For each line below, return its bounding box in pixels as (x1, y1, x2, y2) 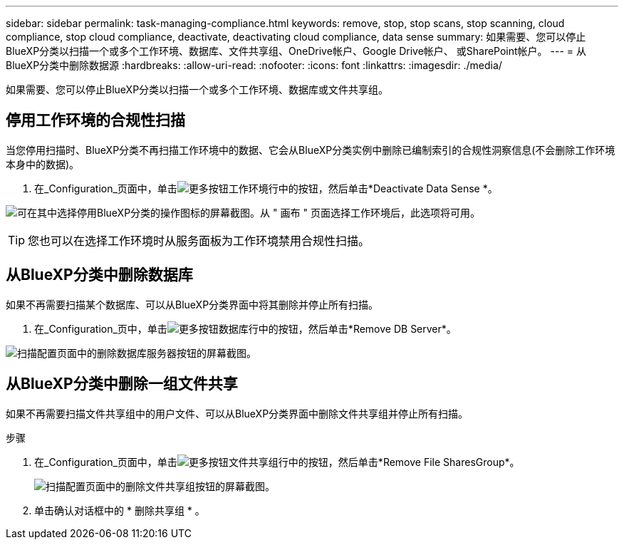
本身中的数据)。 (6, 157, 80, 170)
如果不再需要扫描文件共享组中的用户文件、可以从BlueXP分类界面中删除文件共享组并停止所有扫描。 (6, 407, 469, 420)
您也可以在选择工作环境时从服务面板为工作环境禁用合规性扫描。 (28, 233, 370, 248)
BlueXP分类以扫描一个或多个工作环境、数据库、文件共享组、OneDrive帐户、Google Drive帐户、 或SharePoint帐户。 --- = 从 (6, 45, 587, 57)
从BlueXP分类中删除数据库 (6, 266, 193, 284)
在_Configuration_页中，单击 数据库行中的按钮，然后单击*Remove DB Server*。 (34, 322, 457, 335)
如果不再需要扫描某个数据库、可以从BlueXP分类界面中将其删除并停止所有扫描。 (6, 298, 379, 311)
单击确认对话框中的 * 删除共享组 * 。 (34, 504, 205, 517)
